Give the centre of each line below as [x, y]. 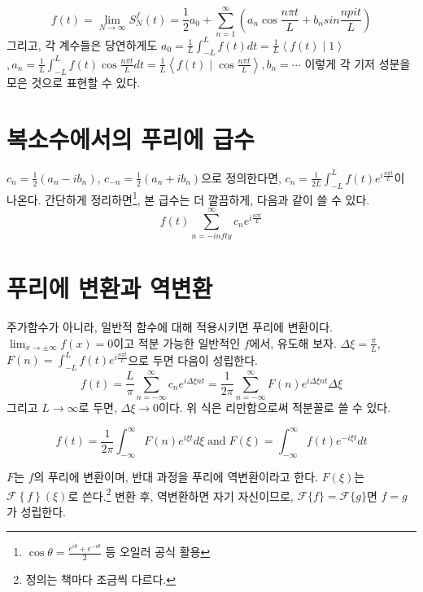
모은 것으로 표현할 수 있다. [74, 82]
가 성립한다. [36, 511]
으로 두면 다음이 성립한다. [193, 360]
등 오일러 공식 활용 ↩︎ [158, 552]
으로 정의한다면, [241, 177]
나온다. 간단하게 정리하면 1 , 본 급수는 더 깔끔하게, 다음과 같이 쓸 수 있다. [188, 198]
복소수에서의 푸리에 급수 [131, 138]
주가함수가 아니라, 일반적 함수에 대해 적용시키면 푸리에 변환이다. [170, 327]
